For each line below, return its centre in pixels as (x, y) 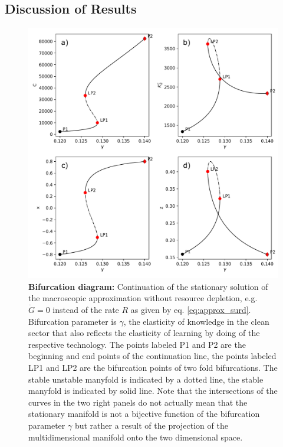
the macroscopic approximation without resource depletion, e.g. (143, 298)
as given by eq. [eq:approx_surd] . (191, 309)
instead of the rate (86, 309)
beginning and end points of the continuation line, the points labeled (152, 356)
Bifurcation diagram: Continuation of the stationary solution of (148, 286)
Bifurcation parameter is (73, 321)
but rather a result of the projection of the (151, 425)
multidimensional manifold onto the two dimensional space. (136, 437)
